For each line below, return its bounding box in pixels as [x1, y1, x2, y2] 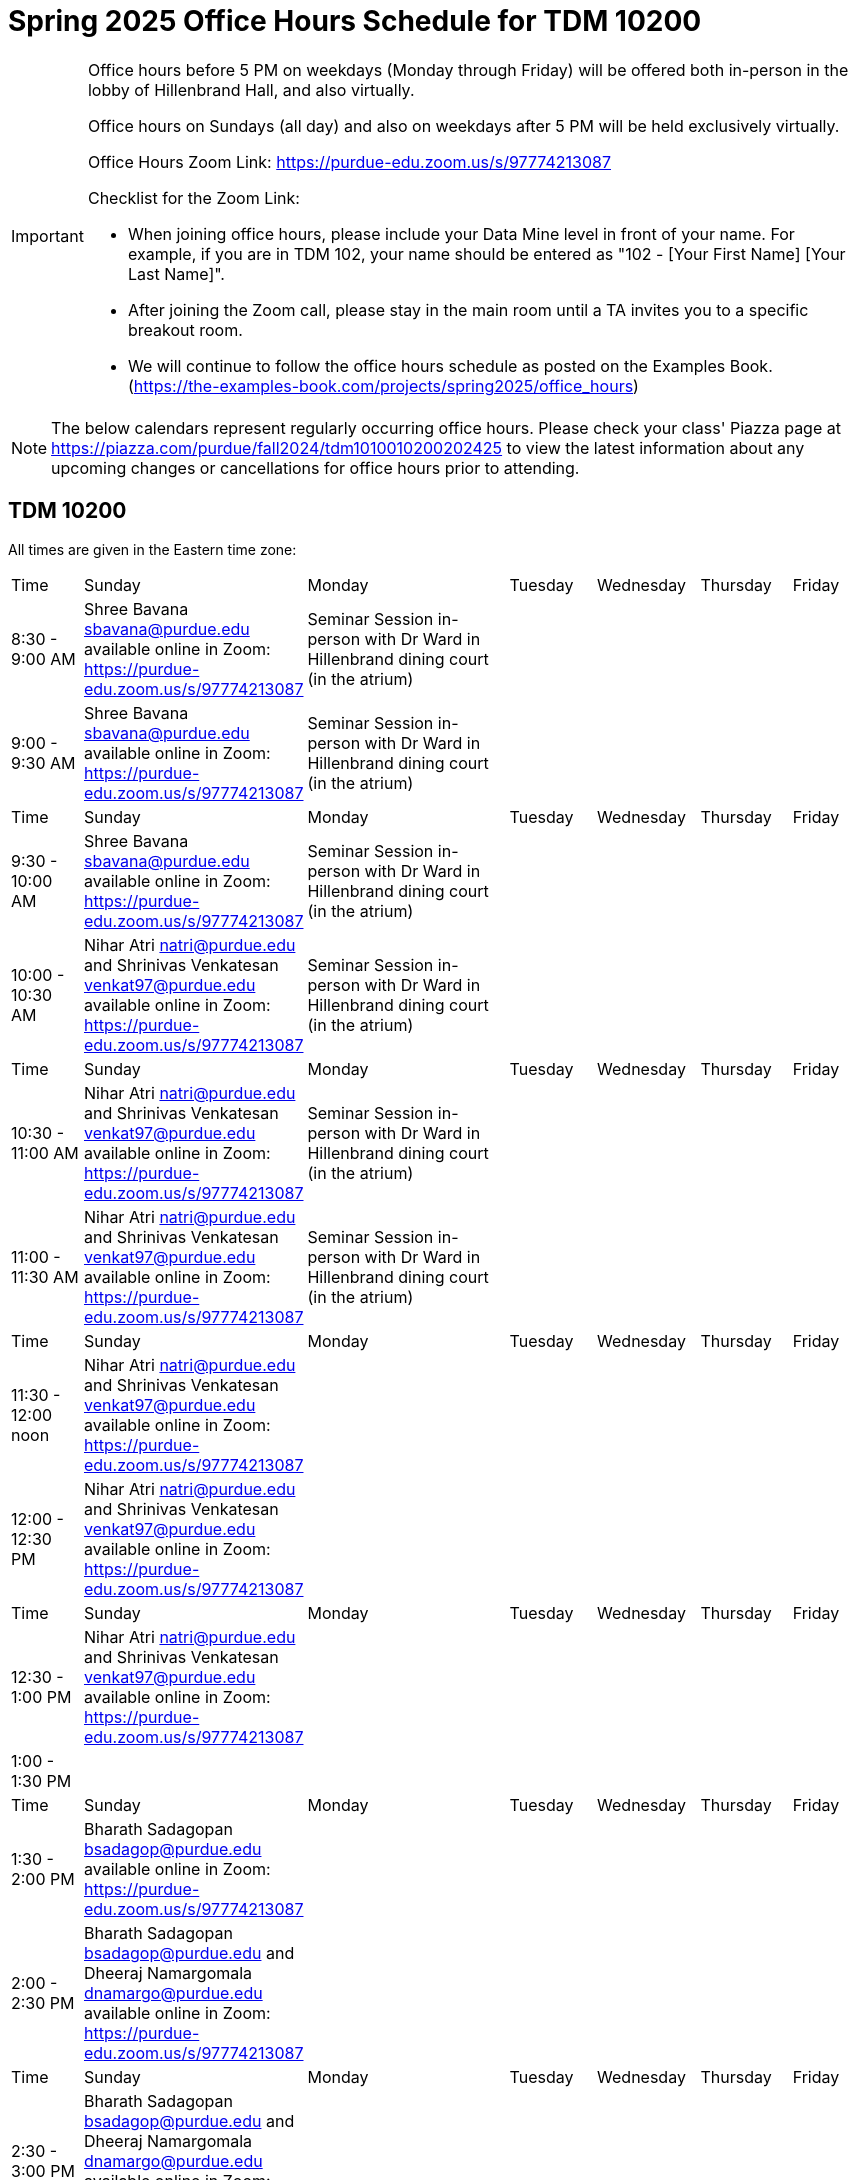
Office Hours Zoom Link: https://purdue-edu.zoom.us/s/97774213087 [87, 151, 611, 172]
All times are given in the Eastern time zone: [8, 540, 297, 558]
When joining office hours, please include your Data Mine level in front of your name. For [127, 223, 795, 244]
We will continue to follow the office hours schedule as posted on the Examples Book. [127, 355, 773, 376]
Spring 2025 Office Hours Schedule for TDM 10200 [8, 4, 702, 38]
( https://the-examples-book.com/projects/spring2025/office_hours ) [127, 375, 639, 396]
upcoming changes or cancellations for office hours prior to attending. [51, 457, 580, 478]
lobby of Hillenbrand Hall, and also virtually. [87, 79, 415, 100]
